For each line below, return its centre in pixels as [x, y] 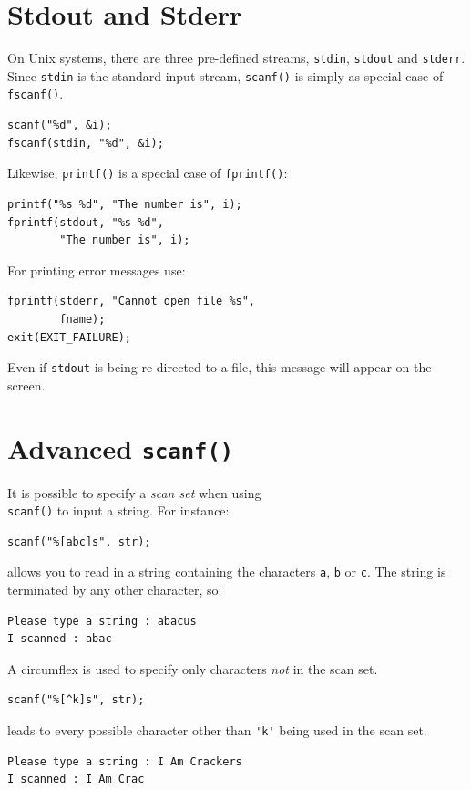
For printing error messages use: [97, 270]
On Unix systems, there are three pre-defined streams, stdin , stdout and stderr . [236, 58]
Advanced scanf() [121, 447]
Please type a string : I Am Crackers [125, 761]
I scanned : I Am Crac [76, 780]
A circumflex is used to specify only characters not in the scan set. [193, 668]
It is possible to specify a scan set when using [134, 492]
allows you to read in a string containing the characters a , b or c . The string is [227, 572]
